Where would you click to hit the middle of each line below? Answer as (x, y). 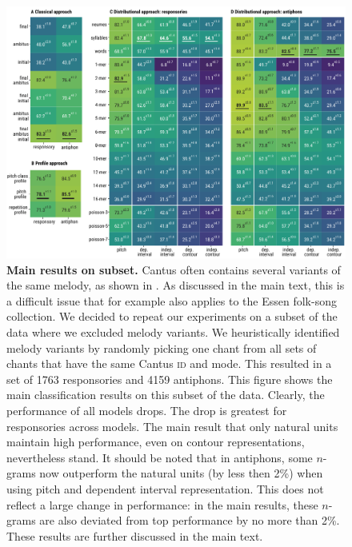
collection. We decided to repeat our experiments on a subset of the (172, 316)
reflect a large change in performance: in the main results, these (162, 504)
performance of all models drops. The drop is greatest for (147, 411)
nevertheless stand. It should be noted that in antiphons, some (160, 457)
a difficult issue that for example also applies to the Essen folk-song (172, 300)
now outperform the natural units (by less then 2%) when (181, 473)
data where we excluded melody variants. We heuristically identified (173, 332)
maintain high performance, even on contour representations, (156, 442)
